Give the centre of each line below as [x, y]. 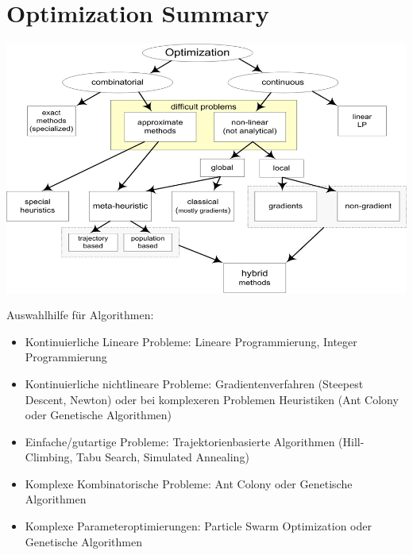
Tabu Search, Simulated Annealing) [162, 457]
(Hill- [351, 441]
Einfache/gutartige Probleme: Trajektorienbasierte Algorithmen [180, 441]
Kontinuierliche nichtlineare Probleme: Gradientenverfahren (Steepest [194, 383]
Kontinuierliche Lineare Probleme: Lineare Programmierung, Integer [191, 341]
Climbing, [49, 457]
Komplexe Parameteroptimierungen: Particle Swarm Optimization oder [198, 526]
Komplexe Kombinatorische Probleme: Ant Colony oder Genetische [189, 483]
